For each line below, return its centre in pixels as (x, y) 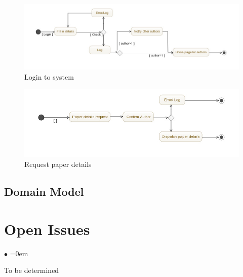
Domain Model (44, 192)
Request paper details (58, 164)
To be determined (32, 270)
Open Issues (47, 229)
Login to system (49, 76)
